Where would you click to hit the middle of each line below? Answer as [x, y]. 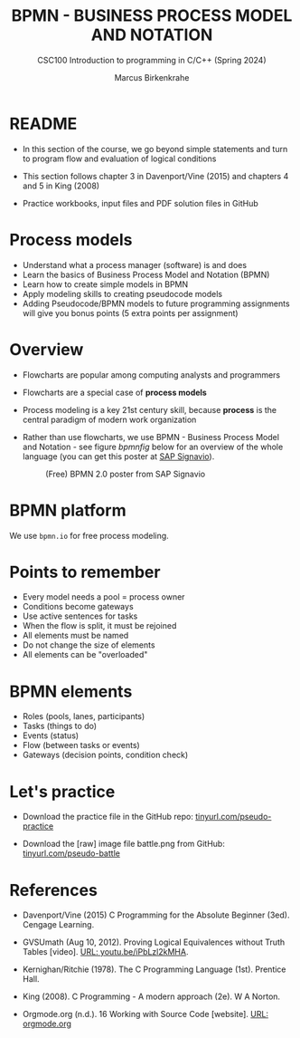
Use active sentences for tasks [80, 616]
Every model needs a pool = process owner [103, 597]
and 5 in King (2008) [61, 186]
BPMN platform [68, 510]
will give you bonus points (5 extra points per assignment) [130, 312]
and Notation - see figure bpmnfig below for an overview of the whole [153, 447]
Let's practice [62, 791]
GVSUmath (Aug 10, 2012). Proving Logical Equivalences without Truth [154, 942]
